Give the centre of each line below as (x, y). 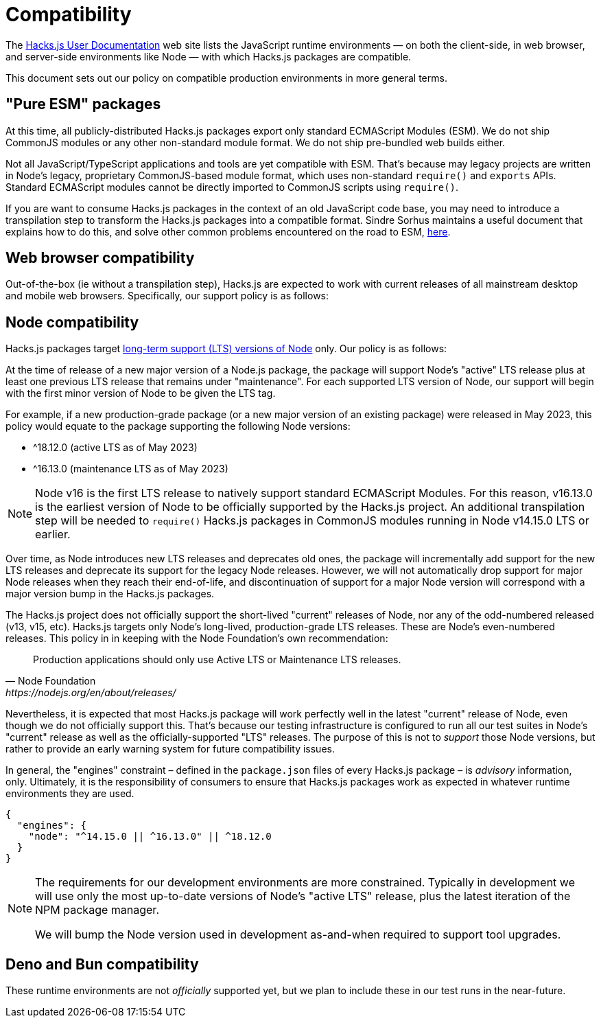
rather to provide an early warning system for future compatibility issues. (170, 749)
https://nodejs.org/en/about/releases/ (91, 693)
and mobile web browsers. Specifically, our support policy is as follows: (167, 296)
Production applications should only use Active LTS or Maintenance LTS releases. (217, 660)
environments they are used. (70, 794)
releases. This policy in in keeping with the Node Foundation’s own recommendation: (197, 639)
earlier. (53, 535)
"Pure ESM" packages (83, 104)
